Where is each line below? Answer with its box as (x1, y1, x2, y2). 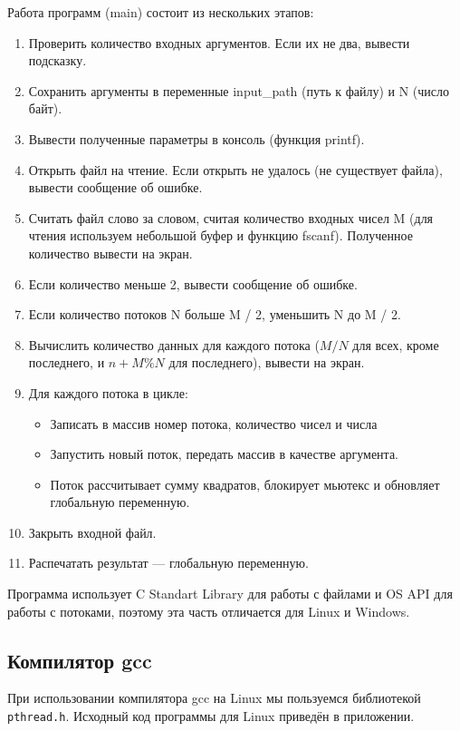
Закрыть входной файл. (28, 522, 157, 541)
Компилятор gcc (7, 646, 152, 674)
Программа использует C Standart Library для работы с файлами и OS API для (7, 584, 453, 603)
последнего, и (28, 353, 105, 372)
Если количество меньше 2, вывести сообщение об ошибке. (28, 274, 358, 293)
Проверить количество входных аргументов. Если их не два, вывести (28, 33, 410, 52)
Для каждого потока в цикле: (28, 383, 188, 402)
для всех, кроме (352, 335, 439, 354)
